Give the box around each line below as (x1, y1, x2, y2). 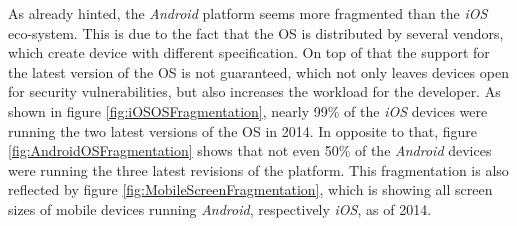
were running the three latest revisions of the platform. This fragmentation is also (8, 159, 509, 180)
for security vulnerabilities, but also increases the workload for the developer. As (8, 81, 501, 102)
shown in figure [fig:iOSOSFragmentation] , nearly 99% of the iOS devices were (8, 100, 488, 121)
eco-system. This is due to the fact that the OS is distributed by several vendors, (8, 22, 504, 43)
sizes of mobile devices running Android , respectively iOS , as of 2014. (8, 198, 432, 219)
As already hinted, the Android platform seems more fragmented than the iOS (8, 3, 488, 23)
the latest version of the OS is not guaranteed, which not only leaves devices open (8, 61, 509, 82)
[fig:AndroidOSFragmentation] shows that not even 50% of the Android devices (8, 140, 492, 161)
